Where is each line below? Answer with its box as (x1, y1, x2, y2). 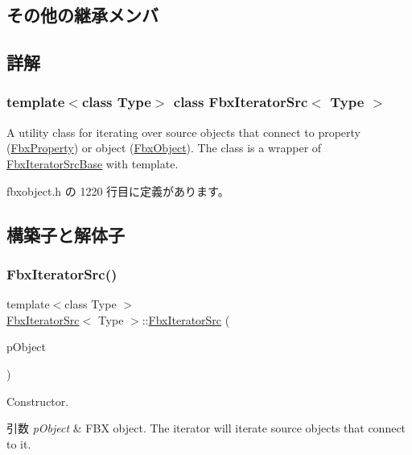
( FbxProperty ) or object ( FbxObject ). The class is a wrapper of (6, 139, 322, 156)
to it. (6, 435, 31, 452)
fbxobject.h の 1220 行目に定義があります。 (6, 182, 229, 199)
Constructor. (6, 392, 69, 409)
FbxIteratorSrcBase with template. (6, 155, 179, 172)
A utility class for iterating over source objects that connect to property (6, 123, 360, 140)
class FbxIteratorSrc (173, 92, 308, 112)
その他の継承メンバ (6, 2, 159, 27)
